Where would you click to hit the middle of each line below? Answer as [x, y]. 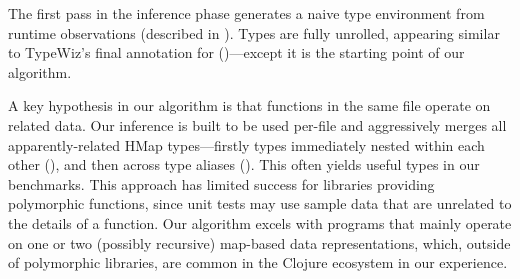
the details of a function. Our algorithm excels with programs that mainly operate [260, 222]
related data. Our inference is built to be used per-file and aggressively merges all [257, 124]
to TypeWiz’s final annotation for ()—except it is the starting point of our [236, 52]
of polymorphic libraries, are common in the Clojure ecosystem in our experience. [258, 262]
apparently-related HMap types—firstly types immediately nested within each [246, 144]
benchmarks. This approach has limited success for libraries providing [221, 183]
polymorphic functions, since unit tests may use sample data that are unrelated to [260, 203]
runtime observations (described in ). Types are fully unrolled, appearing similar [254, 32]
